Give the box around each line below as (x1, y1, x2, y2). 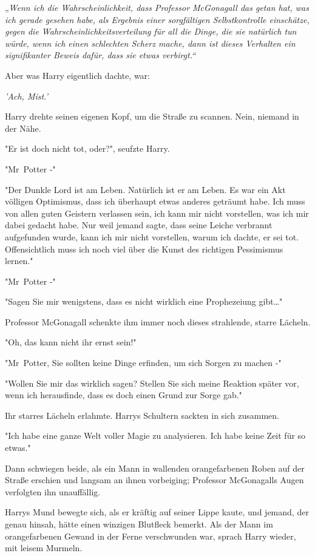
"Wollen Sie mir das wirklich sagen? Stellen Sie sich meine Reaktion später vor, (5, 376, 299, 389)
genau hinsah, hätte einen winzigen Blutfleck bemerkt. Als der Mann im (5, 518, 273, 530)
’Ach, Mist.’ (5, 89, 48, 102)
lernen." (5, 254, 33, 267)
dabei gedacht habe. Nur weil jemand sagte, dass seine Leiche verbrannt (5, 219, 273, 231)
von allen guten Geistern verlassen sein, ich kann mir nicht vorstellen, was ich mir (5, 206, 309, 219)
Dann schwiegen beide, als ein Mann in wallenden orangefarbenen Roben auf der (5, 461, 305, 474)
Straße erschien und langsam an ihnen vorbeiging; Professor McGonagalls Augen (5, 473, 304, 486)
